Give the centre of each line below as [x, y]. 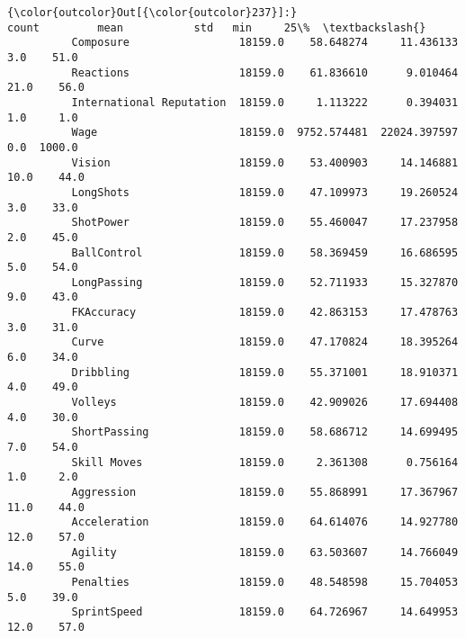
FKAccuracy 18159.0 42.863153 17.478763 [265, 313]
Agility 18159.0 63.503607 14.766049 [265, 552]
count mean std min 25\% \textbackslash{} [217, 27]
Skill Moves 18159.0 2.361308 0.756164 [265, 462]
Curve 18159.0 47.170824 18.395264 [265, 342]
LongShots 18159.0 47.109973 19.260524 [265, 192]
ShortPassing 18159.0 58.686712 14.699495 [265, 432]
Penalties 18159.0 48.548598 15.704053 [265, 582]
